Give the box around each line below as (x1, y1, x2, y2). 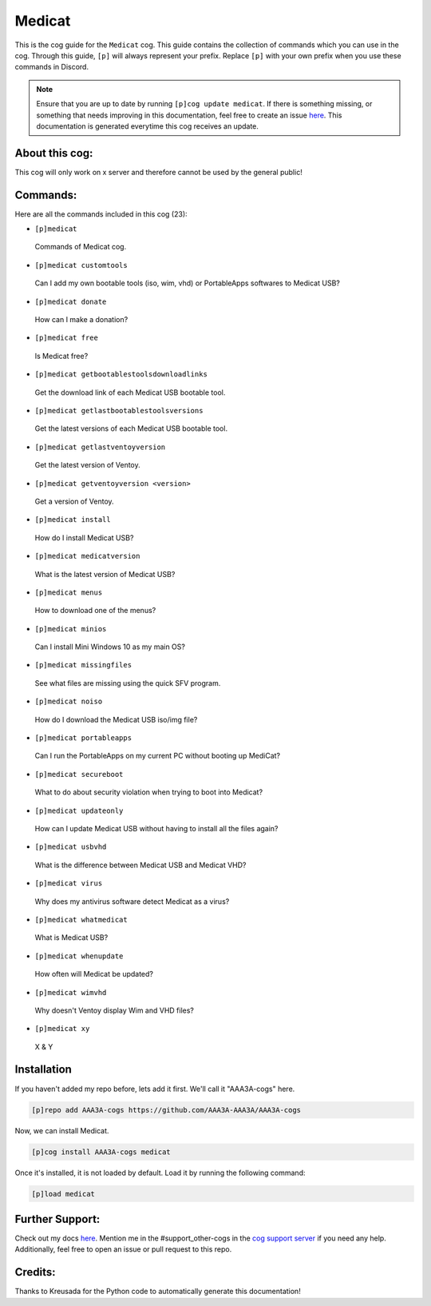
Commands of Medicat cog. (34, 242, 127, 252)
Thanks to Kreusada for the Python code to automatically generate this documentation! (14, 1287, 301, 1296)
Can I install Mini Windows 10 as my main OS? (34, 642, 185, 651)
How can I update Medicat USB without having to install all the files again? (34, 823, 279, 833)
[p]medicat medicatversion (34, 551, 140, 561)
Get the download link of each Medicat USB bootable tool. (34, 388, 226, 397)
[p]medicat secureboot (34, 770, 124, 778)
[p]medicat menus (34, 587, 103, 597)
